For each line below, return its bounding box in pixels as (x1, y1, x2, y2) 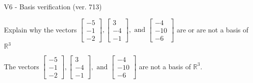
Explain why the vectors (4, 24, 77, 34)
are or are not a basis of (177, 24, 249, 34)
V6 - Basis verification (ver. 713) (4, 1, 102, 11)
